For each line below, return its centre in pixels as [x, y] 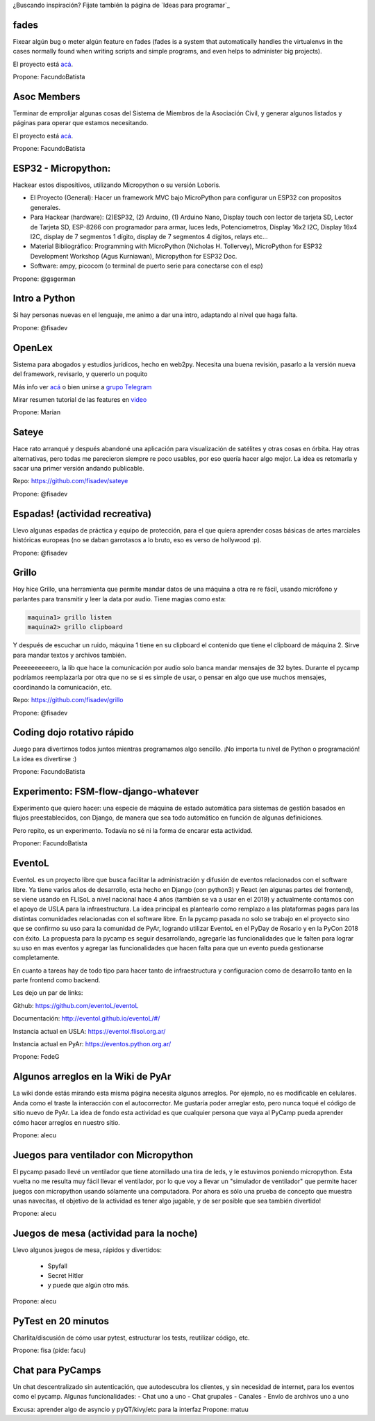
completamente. [36, 958]
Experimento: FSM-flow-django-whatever [106, 791]
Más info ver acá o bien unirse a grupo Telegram [82, 387]
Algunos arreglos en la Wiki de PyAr [92, 1077]
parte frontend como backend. [57, 980]
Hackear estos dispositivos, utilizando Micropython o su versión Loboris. [117, 185]
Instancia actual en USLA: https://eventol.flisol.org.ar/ [89, 1031]
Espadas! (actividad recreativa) [82, 513]
